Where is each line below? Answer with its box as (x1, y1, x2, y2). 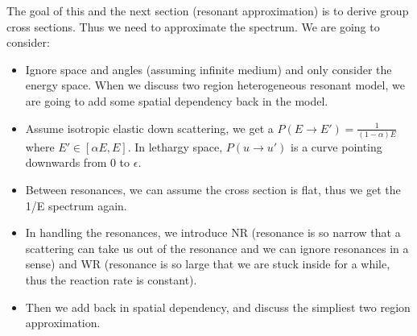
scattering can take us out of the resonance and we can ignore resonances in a (25, 239, 409, 256)
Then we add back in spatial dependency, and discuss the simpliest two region (25, 298, 411, 315)
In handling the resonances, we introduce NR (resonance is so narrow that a (25, 224, 401, 241)
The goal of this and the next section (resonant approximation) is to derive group (6, 2, 409, 19)
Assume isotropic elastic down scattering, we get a (25, 119, 274, 136)
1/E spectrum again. (25, 197, 127, 214)
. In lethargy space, (127, 138, 223, 155)
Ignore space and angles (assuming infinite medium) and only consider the (25, 60, 392, 77)
